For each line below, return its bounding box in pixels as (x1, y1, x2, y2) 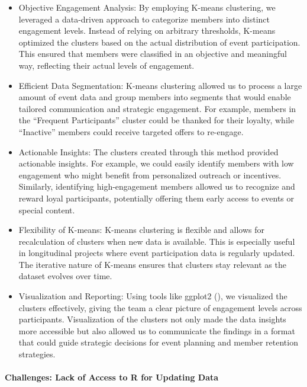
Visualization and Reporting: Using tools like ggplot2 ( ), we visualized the (18, 290, 287, 302)
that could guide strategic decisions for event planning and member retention (18, 336, 298, 348)
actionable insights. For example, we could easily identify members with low (18, 157, 294, 169)
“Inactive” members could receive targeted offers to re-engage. (18, 125, 244, 137)
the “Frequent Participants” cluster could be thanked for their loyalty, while (18, 114, 294, 126)
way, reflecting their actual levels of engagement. (18, 59, 195, 71)
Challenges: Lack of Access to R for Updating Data (5, 371, 219, 383)
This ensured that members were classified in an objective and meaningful (18, 47, 287, 60)
